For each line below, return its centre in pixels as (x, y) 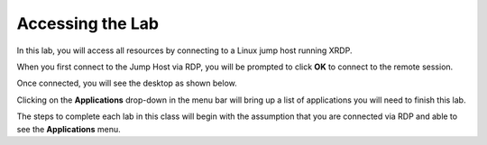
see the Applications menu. (69, 129)
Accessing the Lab (88, 23)
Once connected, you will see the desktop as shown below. (127, 83)
